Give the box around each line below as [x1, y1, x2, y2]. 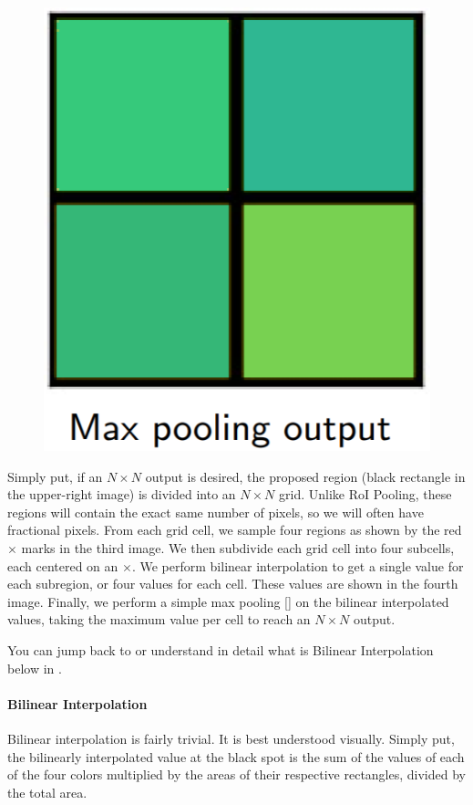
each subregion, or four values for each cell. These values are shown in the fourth [7, 574, 458, 593]
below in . [7, 658, 62, 677]
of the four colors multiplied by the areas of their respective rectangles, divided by [7, 765, 466, 784]
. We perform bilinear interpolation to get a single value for [131, 556, 464, 575]
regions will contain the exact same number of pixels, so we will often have [7, 502, 424, 521]
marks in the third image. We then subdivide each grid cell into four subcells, [21, 538, 455, 557]
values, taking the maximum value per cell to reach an [7, 610, 311, 629]
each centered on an [7, 556, 118, 575]
